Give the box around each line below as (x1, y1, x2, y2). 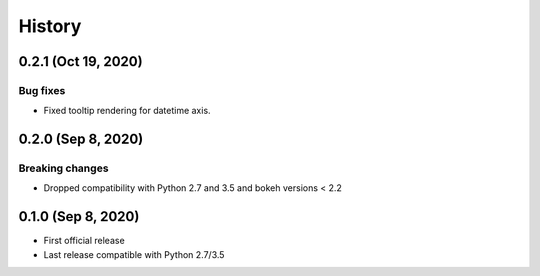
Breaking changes (18, 161, 109, 175)
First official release (43, 235, 125, 247)
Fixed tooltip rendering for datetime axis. (43, 105, 211, 117)
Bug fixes (18, 83, 66, 97)
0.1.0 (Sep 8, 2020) (18, 208, 140, 225)
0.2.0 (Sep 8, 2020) (18, 131, 144, 148)
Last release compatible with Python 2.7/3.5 (43, 248, 225, 260)
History (18, 15, 82, 37)
